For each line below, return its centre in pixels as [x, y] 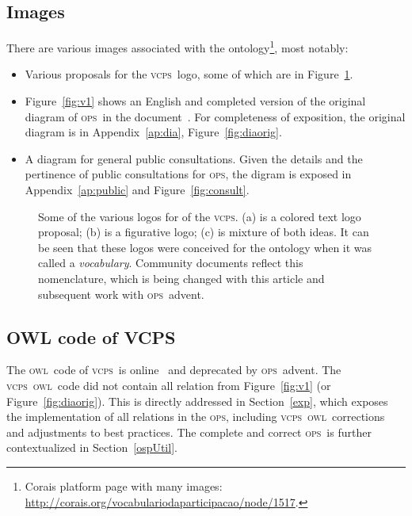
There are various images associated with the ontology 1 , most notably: [177, 46]
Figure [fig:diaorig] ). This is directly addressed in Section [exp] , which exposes [197, 401]
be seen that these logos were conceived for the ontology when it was [205, 247]
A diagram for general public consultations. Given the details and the [194, 158]
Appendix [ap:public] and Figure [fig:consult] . [137, 190]
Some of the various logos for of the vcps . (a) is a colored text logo [200, 216]
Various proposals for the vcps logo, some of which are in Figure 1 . [189, 74]
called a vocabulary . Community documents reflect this [171, 263]
